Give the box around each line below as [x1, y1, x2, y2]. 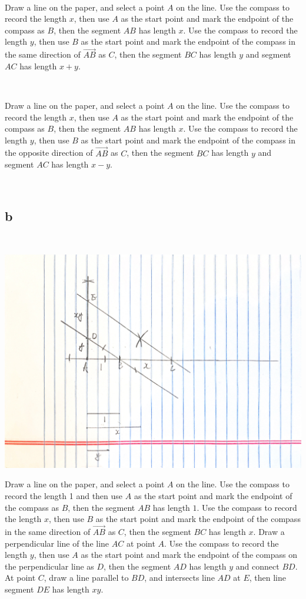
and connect [235, 560, 280, 572]
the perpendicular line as [5, 560, 94, 572]
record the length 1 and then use [5, 489, 123, 501]
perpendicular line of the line [5, 537, 109, 549]
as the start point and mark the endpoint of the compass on [81, 548, 297, 561]
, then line [249, 571, 286, 584]
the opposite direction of [5, 146, 93, 159]
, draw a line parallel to [44, 571, 129, 584]
